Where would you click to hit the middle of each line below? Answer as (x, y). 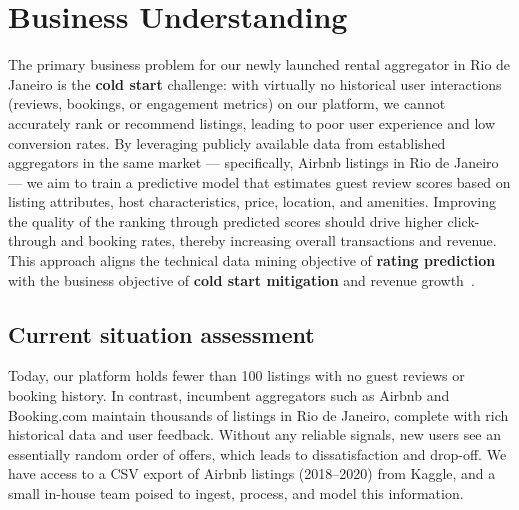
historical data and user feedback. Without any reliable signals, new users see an (255, 434)
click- (463, 220)
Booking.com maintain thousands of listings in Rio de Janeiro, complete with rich (258, 414)
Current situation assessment (161, 333)
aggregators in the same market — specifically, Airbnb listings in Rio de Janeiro (253, 162)
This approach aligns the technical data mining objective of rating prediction (252, 260)
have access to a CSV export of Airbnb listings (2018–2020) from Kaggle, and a (252, 473)
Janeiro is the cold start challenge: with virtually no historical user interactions (255, 83)
